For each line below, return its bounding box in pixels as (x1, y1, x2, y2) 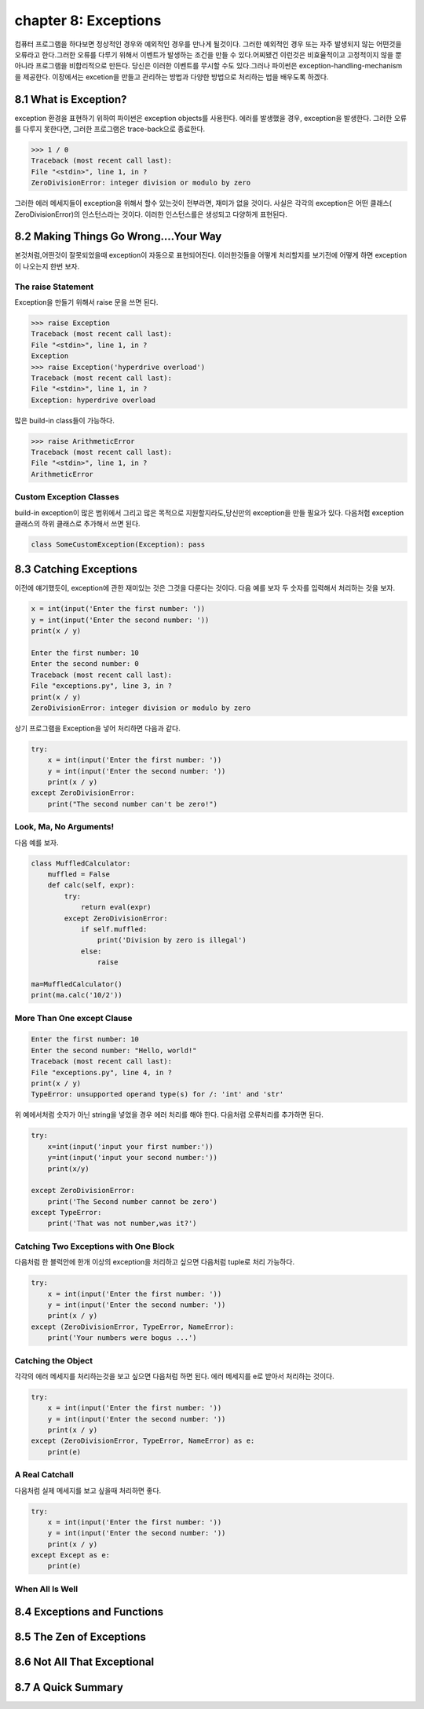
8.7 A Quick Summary (14, 1681, 124, 1694)
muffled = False (47, 869, 110, 879)
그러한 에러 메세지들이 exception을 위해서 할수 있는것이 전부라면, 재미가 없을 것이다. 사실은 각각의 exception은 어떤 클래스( (14, 199, 393, 208)
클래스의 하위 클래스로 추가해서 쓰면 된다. (14, 518, 141, 528)
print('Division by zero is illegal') (97, 935, 247, 945)
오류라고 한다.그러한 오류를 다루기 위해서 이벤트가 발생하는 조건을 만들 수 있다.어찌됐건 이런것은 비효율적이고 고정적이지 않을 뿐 (14, 49, 402, 59)
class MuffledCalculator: (31, 858, 131, 868)
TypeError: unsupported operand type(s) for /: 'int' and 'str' (31, 1090, 284, 1099)
